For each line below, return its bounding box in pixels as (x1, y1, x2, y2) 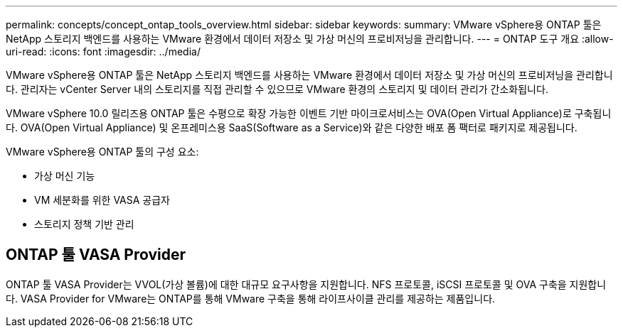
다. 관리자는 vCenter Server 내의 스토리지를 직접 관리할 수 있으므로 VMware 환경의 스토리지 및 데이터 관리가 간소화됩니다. (6, 83, 548, 95)
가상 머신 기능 (34, 170, 95, 182)
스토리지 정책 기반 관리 (34, 218, 134, 230)
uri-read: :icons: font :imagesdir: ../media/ (6, 45, 201, 58)
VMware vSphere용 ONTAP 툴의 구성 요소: (6, 146, 199, 158)
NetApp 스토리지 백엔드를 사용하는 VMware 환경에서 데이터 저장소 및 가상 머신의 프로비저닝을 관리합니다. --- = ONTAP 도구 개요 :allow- (6, 33, 614, 45)
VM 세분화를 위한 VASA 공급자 (34, 194, 170, 206)
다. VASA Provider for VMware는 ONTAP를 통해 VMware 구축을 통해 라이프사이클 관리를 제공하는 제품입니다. (6, 292, 496, 305)
